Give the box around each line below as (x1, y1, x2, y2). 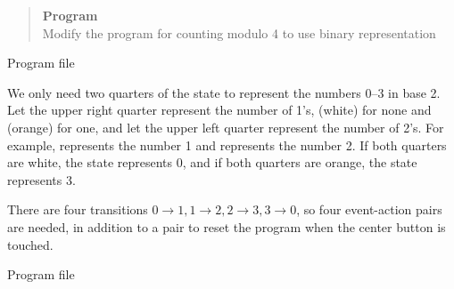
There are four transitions (7, 200, 148, 219)
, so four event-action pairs (296, 200, 442, 219)
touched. (7, 235, 54, 253)
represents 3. (7, 170, 76, 189)
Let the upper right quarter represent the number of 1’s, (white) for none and (7, 100, 432, 119)
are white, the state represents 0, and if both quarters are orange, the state (7, 153, 417, 172)
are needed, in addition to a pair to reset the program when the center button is (7, 217, 446, 236)
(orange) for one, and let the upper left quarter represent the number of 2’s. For (7, 117, 444, 136)
